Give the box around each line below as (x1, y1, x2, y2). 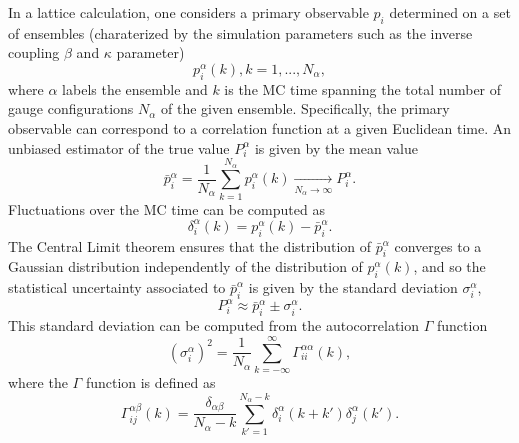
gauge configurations (8, 98, 134, 119)
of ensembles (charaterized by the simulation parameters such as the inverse (8, 22, 473, 43)
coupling (8, 42, 60, 63)
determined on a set (389, 2, 511, 22)
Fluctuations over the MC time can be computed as (8, 198, 325, 219)
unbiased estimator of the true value (8, 137, 230, 158)
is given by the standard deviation (248, 277, 458, 298)
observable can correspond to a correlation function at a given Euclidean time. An (8, 117, 512, 138)
